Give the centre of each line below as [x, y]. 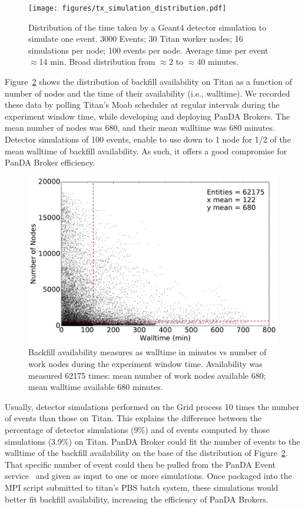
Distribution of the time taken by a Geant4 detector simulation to [147, 27]
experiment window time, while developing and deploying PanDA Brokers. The [147, 116]
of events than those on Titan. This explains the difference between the [133, 418]
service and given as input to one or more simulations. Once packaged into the [148, 476]
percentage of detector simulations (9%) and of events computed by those [137, 429]
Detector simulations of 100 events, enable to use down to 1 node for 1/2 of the [148, 139]
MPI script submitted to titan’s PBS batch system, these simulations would [142, 487]
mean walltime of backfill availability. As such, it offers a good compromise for [146, 151]
